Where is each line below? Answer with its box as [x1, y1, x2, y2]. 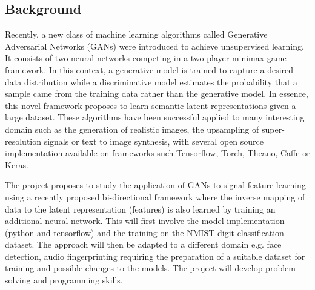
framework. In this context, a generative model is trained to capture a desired [5, 63, 294, 76]
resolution [5, 134, 42, 147]
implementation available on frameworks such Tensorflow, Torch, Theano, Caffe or [5, 147, 310, 159]
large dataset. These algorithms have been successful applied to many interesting [5, 111, 305, 124]
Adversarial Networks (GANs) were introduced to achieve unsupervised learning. [5, 39, 304, 52]
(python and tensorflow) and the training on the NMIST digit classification [5, 226, 284, 239]
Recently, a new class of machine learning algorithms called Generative [5, 28, 268, 41]
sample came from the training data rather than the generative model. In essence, [5, 87, 308, 100]
